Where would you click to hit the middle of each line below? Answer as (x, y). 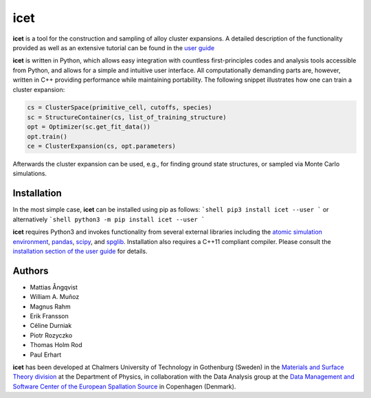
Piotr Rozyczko (51, 335)
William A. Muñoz (55, 297)
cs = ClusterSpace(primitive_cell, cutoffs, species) (120, 108)
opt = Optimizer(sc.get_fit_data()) (89, 127)
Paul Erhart (46, 355)
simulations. (30, 174)
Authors (31, 270)
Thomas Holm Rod (56, 345)
